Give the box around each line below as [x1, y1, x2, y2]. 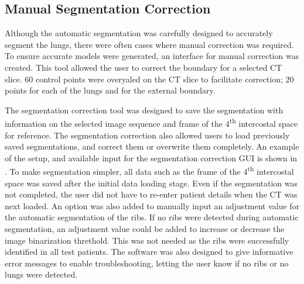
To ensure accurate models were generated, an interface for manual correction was [5, 50, 299, 62]
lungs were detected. [5, 268, 78, 280]
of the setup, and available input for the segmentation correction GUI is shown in [5, 151, 298, 164]
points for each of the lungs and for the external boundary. [5, 84, 216, 96]
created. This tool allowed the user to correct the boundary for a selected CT [5, 61, 282, 73]
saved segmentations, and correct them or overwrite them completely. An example [5, 140, 299, 153]
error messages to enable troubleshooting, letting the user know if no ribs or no [5, 257, 289, 269]
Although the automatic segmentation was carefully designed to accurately [5, 27, 273, 39]
